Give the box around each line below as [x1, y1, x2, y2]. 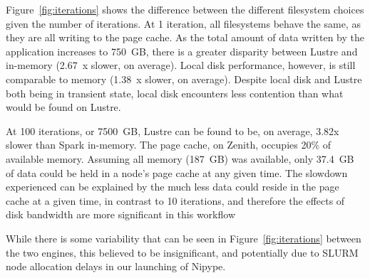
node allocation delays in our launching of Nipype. [6, 259, 226, 274]
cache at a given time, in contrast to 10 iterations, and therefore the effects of [6, 193, 345, 208]
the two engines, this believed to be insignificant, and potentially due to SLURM [6, 245, 359, 260]
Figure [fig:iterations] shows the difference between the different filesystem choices [6, 2, 364, 16]
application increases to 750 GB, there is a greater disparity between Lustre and [6, 43, 358, 58]
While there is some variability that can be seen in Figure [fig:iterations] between [6, 230, 361, 245]
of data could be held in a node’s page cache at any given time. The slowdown [6, 165, 348, 180]
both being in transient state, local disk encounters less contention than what [6, 85, 344, 100]
